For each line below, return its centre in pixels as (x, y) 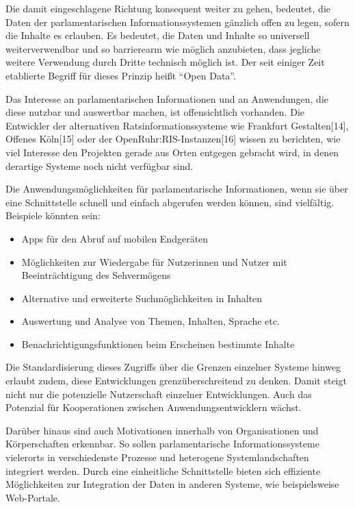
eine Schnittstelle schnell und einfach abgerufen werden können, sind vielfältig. (170, 202)
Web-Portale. (33, 497)
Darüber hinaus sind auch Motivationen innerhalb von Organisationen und (162, 430)
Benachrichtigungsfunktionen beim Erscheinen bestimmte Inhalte (158, 344)
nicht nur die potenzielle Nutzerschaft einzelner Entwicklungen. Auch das (159, 394)
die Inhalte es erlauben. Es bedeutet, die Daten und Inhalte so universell (158, 35)
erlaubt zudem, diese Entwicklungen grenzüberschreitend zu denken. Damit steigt (176, 381)
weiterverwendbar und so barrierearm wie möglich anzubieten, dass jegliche (163, 48)
